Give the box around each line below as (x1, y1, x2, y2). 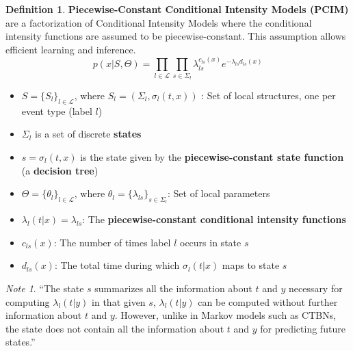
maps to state (222, 258, 280, 272)
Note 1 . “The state (5, 281, 84, 296)
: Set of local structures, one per (201, 88, 336, 102)
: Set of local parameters (167, 186, 270, 200)
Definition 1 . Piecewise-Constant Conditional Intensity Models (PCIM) (5, 2, 349, 16)
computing (5, 294, 50, 309)
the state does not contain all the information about (5, 321, 224, 335)
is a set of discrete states (35, 127, 142, 141)
